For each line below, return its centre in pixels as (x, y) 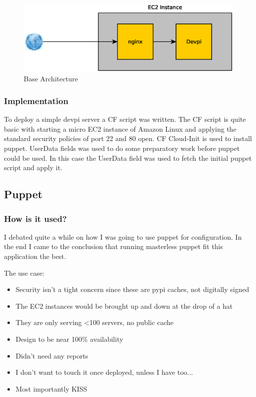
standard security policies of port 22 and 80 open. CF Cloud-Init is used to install (128, 138)
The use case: (24, 272)
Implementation (36, 100)
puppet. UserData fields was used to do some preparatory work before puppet (122, 148)
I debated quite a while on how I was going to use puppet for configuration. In (123, 236)
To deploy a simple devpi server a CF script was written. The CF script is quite (125, 119)
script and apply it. (33, 167)
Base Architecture (51, 79)
